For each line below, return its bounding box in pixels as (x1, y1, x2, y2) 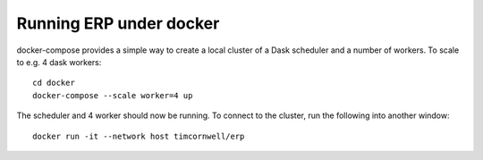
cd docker (32, 78, 75, 88)
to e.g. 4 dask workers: (16, 56, 102, 67)
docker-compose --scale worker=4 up (32, 90, 193, 100)
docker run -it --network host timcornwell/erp (32, 131, 245, 141)
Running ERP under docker (16, 13, 220, 33)
